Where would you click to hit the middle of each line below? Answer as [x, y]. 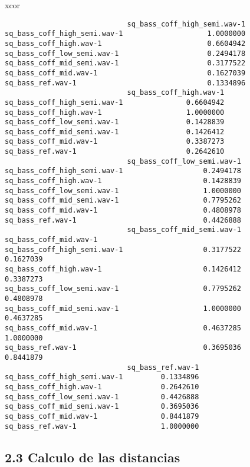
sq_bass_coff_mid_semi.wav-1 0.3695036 [102, 407]
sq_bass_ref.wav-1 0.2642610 [115, 152]
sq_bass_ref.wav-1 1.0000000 [102, 426]
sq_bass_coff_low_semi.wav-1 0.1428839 [115, 122]
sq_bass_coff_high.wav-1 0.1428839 [123, 181]
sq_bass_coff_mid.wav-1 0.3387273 [115, 142]
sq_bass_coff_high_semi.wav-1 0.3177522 [123, 249]
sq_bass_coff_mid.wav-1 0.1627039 [125, 73]
